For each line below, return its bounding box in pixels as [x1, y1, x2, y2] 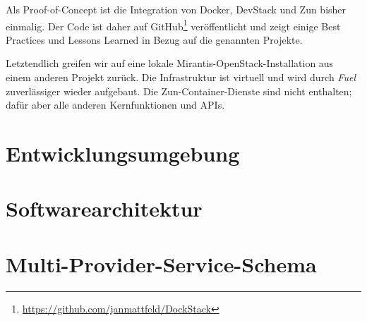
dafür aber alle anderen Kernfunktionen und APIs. [6, 97, 225, 112]
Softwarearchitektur [6, 194, 203, 223]
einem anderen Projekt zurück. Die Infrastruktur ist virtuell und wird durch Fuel [6, 70, 356, 85]
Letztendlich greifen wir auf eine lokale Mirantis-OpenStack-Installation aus [6, 56, 334, 71]
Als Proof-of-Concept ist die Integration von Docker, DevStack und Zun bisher [6, 2, 347, 16]
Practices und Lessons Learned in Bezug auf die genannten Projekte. [6, 32, 303, 47]
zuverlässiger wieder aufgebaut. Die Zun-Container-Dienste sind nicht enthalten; [6, 83, 352, 98]
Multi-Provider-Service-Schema [6, 249, 317, 278]
